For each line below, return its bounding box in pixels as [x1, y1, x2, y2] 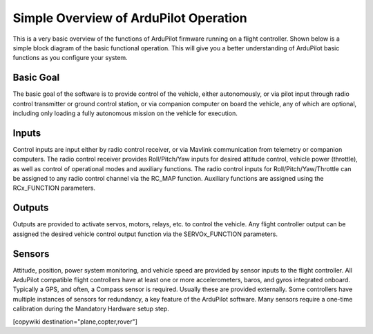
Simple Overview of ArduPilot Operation [12, 10, 248, 26]
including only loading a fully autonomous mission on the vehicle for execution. [12, 109, 238, 117]
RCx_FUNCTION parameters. [12, 184, 96, 193]
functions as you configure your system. [12, 54, 128, 62]
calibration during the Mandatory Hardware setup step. [12, 304, 169, 313]
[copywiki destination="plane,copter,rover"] [12, 317, 138, 326]
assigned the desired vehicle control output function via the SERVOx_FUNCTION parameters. [12, 230, 278, 238]
